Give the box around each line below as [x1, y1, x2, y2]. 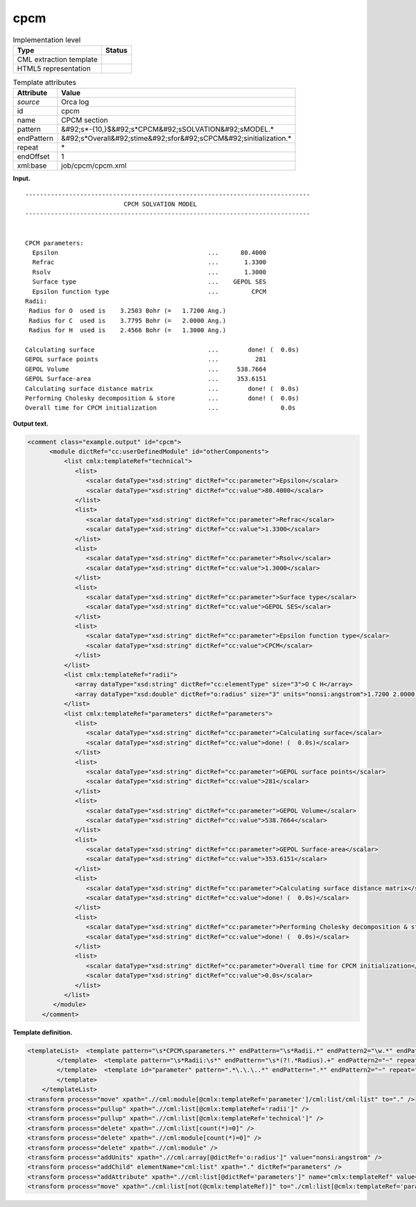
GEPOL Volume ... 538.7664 [25, 365, 267, 373]
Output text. [12, 419, 49, 428]
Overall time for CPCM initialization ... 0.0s [25, 404, 296, 412]
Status [105, 45, 128, 55]
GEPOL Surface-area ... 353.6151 [25, 375, 267, 383]
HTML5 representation [17, 63, 92, 73]
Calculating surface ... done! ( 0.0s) [25, 345, 300, 354]
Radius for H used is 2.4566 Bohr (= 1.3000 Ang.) [28, 327, 227, 334]
